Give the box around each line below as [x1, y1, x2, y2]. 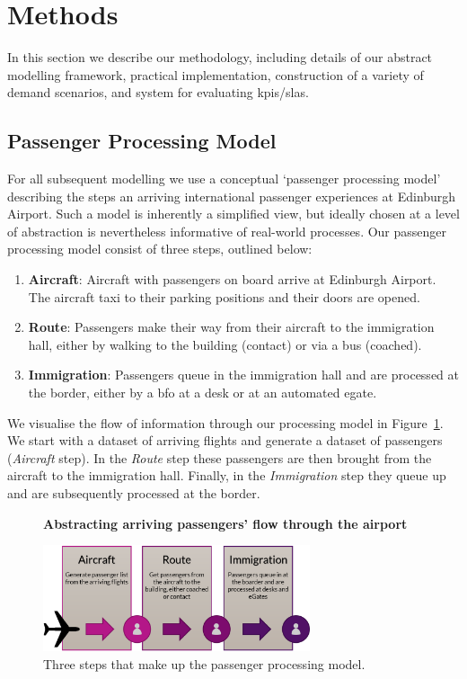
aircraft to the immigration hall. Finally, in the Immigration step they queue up [7, 466, 446, 485]
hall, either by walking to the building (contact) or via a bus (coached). [28, 335, 422, 353]
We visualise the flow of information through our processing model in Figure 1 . [7, 413, 444, 432]
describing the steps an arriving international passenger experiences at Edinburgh [7, 186, 456, 205]
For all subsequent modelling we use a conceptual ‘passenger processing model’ [7, 169, 441, 188]
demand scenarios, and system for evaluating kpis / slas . [7, 83, 309, 102]
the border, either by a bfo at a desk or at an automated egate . [28, 383, 377, 402]
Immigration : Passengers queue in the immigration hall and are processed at [28, 365, 459, 384]
